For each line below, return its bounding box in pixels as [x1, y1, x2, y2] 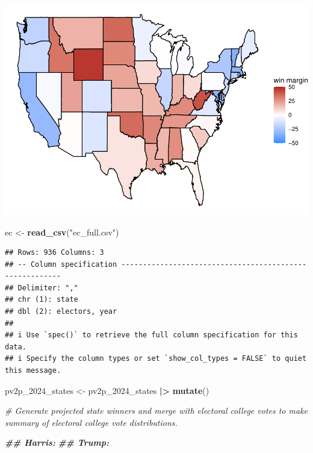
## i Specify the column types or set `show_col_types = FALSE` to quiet [5, 354, 307, 363]
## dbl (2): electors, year [5, 307, 117, 316]
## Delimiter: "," [5, 283, 78, 292]
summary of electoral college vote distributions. [5, 416, 178, 428]
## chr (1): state [5, 295, 78, 304]
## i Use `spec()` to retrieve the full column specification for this [5, 331, 298, 340]
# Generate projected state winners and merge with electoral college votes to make [5, 404, 308, 417]
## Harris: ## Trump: [5, 436, 109, 449]
